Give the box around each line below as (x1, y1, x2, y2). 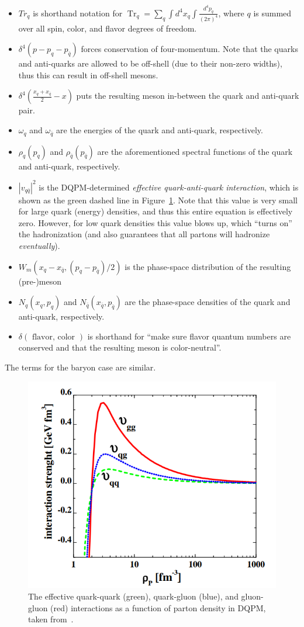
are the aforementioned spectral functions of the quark (97, 145, 293, 157)
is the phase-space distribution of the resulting (125, 260, 291, 272)
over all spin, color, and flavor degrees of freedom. (18, 22, 197, 34)
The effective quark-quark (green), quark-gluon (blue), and (28, 590, 239, 602)
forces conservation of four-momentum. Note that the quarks (81, 43, 298, 55)
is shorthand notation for (33, 6, 123, 19)
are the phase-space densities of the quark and (125, 296, 291, 308)
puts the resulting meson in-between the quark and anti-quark (76, 89, 299, 102)
